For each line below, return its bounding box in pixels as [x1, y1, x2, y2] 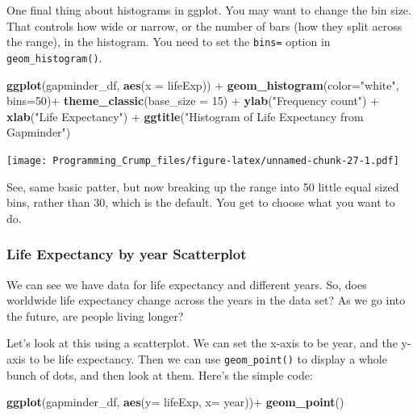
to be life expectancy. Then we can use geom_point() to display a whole [29, 350, 387, 367]
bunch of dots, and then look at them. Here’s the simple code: [6, 366, 313, 383]
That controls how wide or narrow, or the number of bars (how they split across [6, 17, 402, 34]
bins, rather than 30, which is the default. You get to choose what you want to [6, 194, 395, 211]
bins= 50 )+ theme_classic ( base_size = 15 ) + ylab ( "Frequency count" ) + [6, 92, 380, 109]
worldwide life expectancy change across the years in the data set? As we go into [6, 292, 406, 309]
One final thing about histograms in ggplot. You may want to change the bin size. [6, 2, 411, 18]
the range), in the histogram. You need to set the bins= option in [6, 33, 331, 50]
